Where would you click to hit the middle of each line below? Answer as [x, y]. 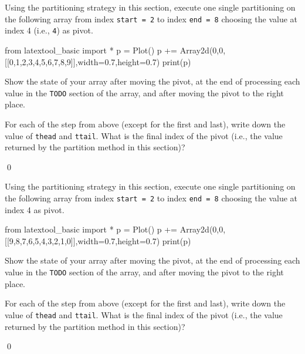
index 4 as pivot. [35, 209]
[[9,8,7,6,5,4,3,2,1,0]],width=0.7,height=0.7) [82, 240]
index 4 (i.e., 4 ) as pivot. [49, 30]
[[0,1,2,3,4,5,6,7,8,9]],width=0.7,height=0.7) [82, 61]
